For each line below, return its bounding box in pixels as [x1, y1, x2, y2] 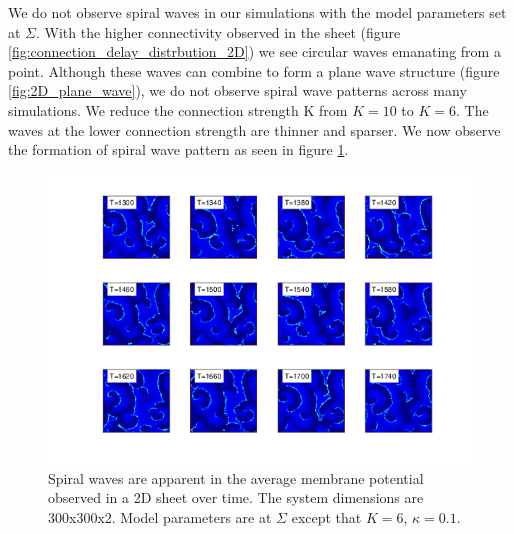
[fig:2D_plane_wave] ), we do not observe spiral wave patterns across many [8, 80, 467, 101]
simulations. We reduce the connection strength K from [8, 99, 348, 120]
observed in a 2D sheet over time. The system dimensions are [48, 487, 424, 508]
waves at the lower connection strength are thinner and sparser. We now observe [8, 119, 501, 140]
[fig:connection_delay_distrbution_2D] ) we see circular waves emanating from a [8, 41, 501, 62]
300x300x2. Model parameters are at [48, 506, 272, 527]
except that [291, 506, 362, 527]
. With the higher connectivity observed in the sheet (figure [36, 21, 401, 42]
